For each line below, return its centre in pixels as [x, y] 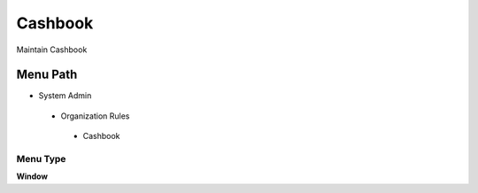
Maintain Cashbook [52, 50]
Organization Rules [95, 116]
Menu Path [47, 75]
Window [32, 176]
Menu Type [41, 159]
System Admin [65, 96]
